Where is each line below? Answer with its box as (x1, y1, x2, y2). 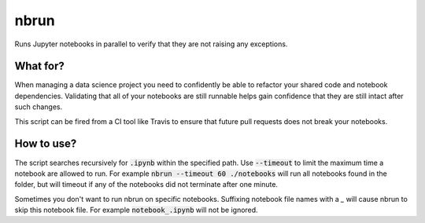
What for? (14, 60, 65, 73)
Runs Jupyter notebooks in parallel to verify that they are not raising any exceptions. (14, 39, 288, 49)
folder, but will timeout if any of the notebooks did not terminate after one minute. (14, 180, 279, 189)
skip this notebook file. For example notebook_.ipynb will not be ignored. (14, 205, 259, 215)
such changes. (14, 102, 63, 111)
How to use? (14, 137, 77, 151)
